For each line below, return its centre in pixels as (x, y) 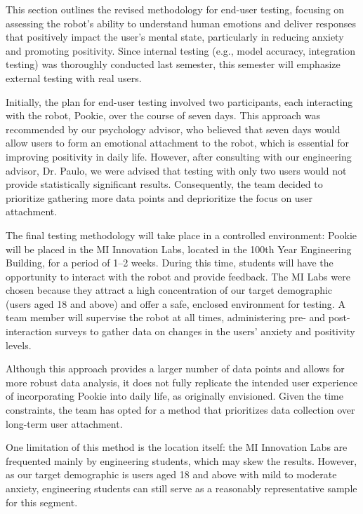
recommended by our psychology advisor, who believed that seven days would (173, 129)
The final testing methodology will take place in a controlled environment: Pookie (181, 235)
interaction (29, 331)
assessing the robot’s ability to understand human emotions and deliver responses (181, 23)
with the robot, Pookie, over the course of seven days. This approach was (163, 115)
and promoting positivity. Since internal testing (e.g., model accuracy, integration (181, 50)
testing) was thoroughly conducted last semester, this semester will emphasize (173, 64)
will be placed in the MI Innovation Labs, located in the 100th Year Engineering (179, 249)
